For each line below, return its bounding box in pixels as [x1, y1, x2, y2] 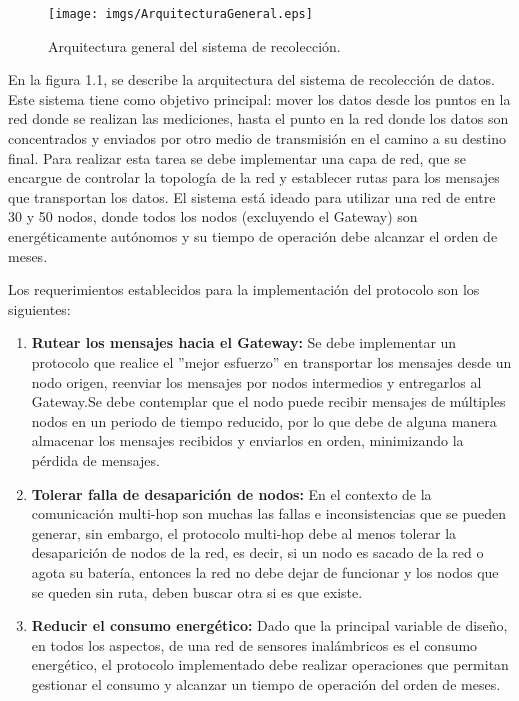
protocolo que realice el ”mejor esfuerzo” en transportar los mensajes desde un [31, 351, 512, 372]
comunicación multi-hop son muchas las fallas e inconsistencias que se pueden [31, 503, 507, 524]
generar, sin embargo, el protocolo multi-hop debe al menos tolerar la [31, 522, 457, 543]
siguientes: [8, 298, 71, 319]
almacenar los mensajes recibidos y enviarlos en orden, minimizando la [31, 430, 464, 451]
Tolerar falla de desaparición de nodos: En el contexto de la [31, 483, 432, 504]
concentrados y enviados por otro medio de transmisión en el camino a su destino [8, 128, 506, 149]
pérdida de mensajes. [31, 449, 160, 470]
